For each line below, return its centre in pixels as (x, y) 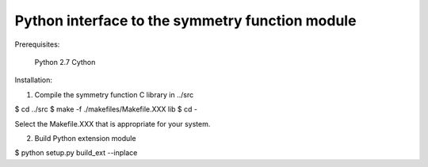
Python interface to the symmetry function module (185, 21)
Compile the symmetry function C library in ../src (114, 94)
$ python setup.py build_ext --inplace (76, 153)
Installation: (34, 80)
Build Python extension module (85, 138)
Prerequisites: (37, 44)
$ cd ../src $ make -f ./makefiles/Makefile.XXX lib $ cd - (106, 109)
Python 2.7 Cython (65, 62)
